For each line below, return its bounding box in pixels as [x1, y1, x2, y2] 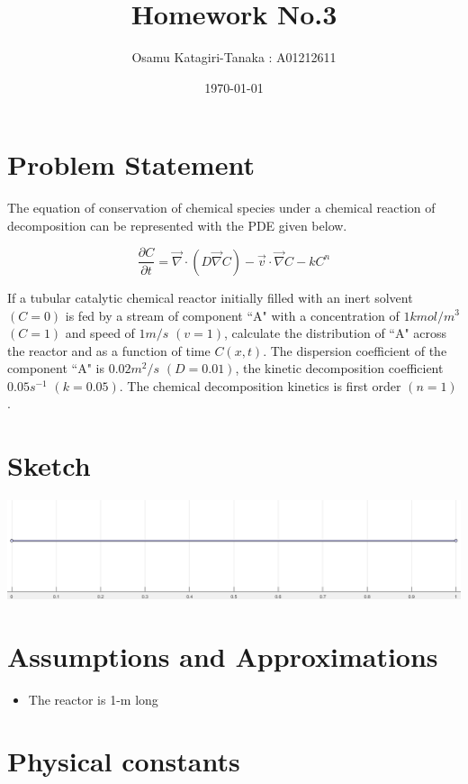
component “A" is [7, 359, 104, 378]
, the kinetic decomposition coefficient [235, 359, 444, 378]
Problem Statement [7, 146, 255, 183]
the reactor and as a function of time [7, 341, 211, 360]
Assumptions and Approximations [7, 637, 438, 674]
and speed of [65, 324, 135, 342]
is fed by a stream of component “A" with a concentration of [65, 305, 400, 324]
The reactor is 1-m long [28, 689, 158, 708]
